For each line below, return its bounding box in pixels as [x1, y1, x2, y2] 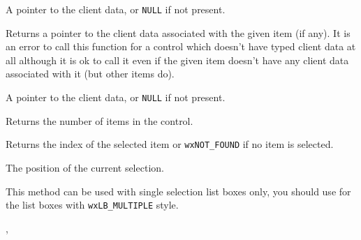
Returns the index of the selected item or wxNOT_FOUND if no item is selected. [6, 137, 334, 151]
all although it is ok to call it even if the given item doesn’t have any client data [6, 52, 349, 67]
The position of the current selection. [6, 160, 164, 174]
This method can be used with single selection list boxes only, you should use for [6, 183, 351, 198]
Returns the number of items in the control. [6, 113, 193, 128]
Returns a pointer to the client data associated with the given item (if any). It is [6, 25, 351, 40]
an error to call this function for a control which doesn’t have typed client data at [6, 39, 356, 54]
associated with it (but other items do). [6, 66, 175, 81]
